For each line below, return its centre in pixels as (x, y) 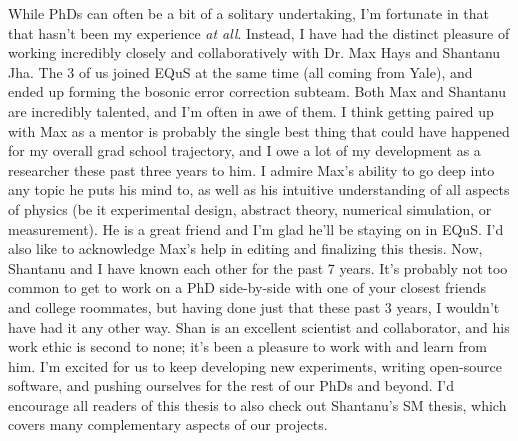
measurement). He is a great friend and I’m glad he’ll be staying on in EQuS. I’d (256, 228)
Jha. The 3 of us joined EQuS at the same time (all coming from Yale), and (240, 71)
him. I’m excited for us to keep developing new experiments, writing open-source (255, 365)
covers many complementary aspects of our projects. (168, 424)
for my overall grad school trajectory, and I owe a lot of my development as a (244, 150)
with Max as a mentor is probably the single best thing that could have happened (259, 130)
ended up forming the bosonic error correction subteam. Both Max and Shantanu (257, 91)
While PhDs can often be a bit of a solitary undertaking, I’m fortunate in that (248, 13)
